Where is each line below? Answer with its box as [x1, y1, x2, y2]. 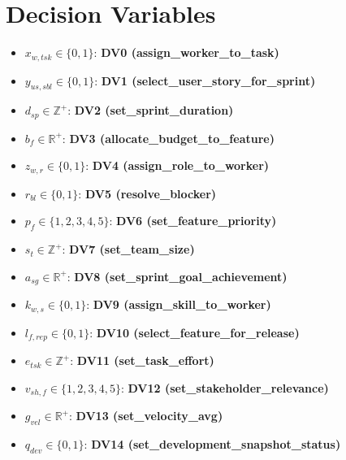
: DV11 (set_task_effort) [70, 352, 214, 369]
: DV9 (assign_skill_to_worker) [86, 296, 271, 313]
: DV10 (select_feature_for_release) [89, 323, 300, 341]
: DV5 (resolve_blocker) [78, 184, 217, 202]
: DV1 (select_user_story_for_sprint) [94, 72, 316, 89]
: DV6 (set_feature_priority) [109, 212, 277, 229]
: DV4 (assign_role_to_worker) [85, 157, 270, 174]
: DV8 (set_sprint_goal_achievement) [67, 267, 288, 284]
